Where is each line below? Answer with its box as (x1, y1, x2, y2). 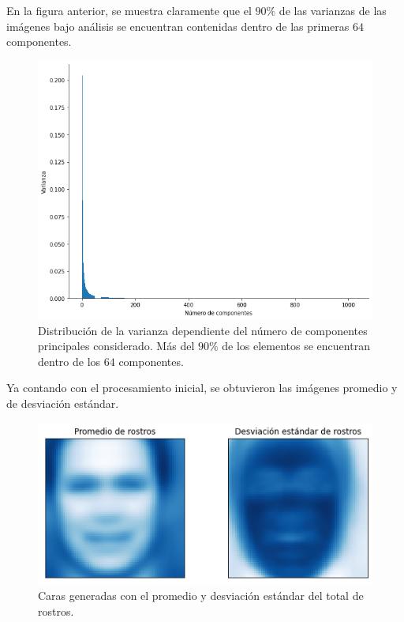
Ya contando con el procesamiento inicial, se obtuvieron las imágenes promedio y (6, 379, 398, 396)
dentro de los (38, 352, 101, 369)
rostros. (38, 602, 74, 619)
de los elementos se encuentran (222, 337, 370, 354)
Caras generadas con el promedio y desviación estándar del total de (38, 587, 364, 604)
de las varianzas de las (279, 2, 387, 18)
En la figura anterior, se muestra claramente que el (6, 2, 252, 18)
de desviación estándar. (6, 394, 119, 411)
